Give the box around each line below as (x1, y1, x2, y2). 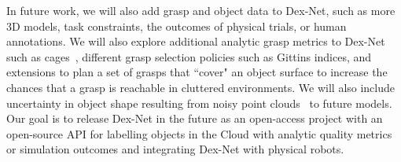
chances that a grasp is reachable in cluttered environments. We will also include (6, 79, 395, 95)
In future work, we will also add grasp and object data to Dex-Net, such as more (6, 2, 395, 18)
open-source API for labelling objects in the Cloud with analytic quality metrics (6, 125, 392, 142)
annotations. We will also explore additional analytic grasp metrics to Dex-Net (6, 33, 385, 50)
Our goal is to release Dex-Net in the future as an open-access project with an (6, 110, 383, 127)
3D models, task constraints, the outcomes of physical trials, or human (6, 17, 347, 34)
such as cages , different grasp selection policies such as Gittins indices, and (6, 48, 372, 64)
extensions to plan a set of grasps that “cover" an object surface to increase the (6, 64, 388, 80)
